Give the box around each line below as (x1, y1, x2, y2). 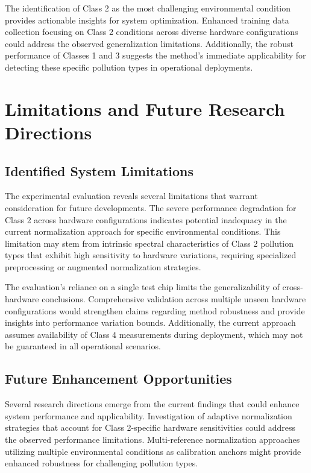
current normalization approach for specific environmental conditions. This (5, 225, 281, 238)
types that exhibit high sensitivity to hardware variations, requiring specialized (5, 249, 297, 261)
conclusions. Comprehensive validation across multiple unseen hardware (42, 293, 306, 305)
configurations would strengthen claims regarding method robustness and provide (5, 304, 305, 317)
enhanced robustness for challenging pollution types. (5, 457, 198, 469)
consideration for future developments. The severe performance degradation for (5, 201, 297, 214)
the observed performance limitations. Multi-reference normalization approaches (5, 433, 300, 446)
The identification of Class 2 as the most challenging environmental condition (5, 2, 291, 14)
